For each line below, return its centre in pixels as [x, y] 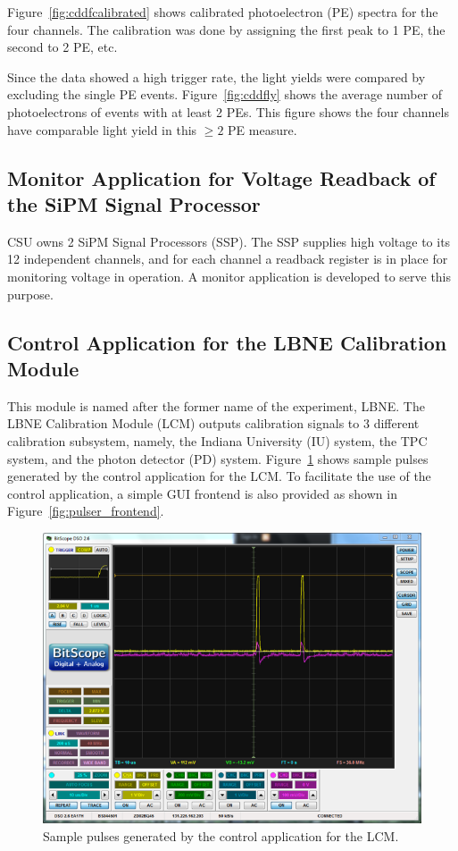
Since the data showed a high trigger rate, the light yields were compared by [217, 76]
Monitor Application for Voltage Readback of [221, 177]
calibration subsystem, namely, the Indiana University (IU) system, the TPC [217, 440]
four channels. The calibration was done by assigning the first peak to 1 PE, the [226, 29]
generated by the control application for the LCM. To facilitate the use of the [219, 476]
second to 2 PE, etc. [62, 47]
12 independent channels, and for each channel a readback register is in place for [228, 259]
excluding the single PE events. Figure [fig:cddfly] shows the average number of [225, 94]
